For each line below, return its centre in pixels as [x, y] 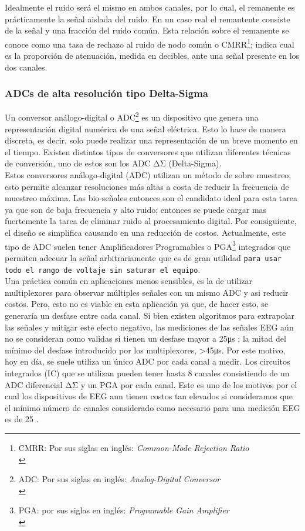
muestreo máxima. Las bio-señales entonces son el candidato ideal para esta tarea [151, 198]
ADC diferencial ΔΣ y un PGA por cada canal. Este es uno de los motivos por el [151, 384]
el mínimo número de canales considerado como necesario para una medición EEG [152, 407]
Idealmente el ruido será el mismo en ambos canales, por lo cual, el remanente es [150, 7]
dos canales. [26, 67]
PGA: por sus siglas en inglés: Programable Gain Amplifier [124, 510]
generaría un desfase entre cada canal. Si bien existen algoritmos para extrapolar [150, 315]
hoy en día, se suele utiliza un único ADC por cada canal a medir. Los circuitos [148, 361]
